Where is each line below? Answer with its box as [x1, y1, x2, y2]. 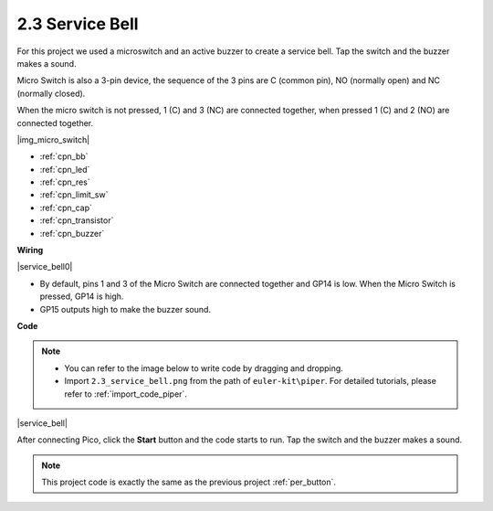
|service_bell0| [16, 261, 73, 272]
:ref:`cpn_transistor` [39, 215, 114, 226]
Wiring [16, 245, 44, 256]
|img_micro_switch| [16, 133, 90, 145]
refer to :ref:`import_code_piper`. [64, 389, 187, 399]
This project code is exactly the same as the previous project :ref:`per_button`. [41, 476, 337, 488]
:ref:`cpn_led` [39, 164, 90, 175]
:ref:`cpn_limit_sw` [39, 189, 109, 200]
